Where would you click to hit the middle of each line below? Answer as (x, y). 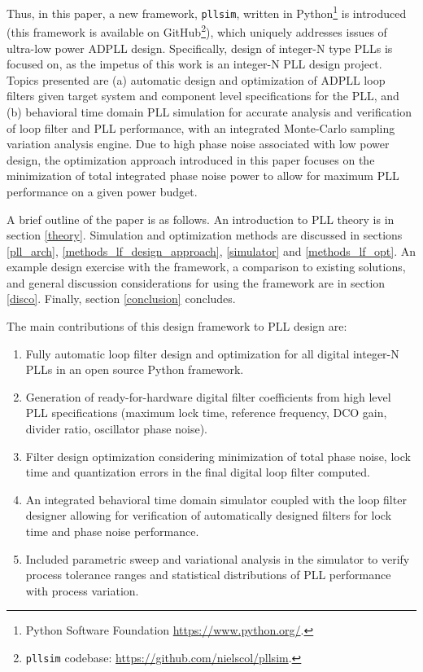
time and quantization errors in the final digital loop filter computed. (198, 472)
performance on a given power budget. (102, 191)
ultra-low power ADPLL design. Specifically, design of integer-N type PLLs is (200, 48)
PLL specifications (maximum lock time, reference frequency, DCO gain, (206, 413)
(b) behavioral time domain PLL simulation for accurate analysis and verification (209, 111)
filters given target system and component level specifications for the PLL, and (203, 96)
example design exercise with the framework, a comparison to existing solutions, (206, 267)
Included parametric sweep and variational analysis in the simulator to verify (218, 558)
